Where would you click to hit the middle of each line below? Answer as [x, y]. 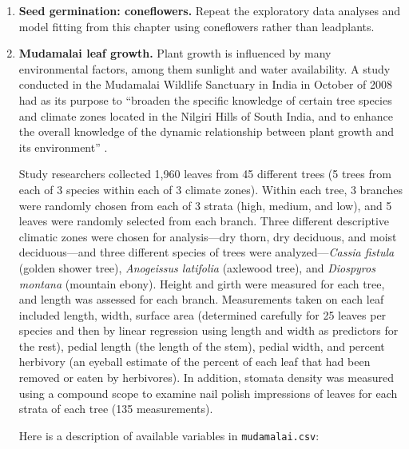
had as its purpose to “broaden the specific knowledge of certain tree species [205, 99]
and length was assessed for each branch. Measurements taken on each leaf [201, 299]
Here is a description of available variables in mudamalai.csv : [169, 435]
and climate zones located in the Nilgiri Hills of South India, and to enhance [206, 115]
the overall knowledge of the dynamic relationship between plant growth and [206, 131]
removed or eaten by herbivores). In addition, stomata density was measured [206, 377]
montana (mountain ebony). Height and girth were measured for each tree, [202, 283]
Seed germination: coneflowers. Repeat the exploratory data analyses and [210, 10]
